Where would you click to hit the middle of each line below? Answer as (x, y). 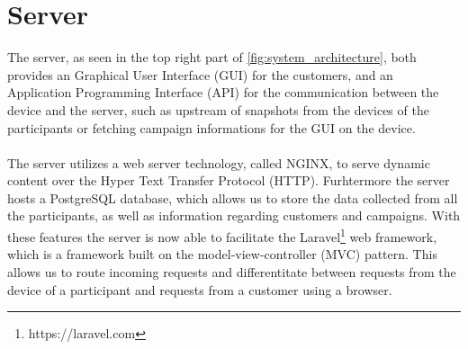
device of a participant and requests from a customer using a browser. (200, 289)
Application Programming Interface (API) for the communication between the (223, 92)
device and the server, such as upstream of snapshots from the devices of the (218, 109)
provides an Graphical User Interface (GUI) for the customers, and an (200, 74)
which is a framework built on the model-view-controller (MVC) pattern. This (222, 254)
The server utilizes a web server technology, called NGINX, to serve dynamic (219, 162)
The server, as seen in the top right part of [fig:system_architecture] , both (212, 57)
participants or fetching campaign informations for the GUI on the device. (211, 127)
